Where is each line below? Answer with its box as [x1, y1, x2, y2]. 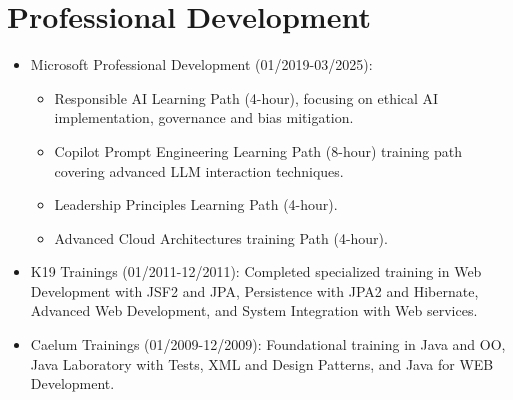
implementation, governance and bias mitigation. [54, 107, 354, 128]
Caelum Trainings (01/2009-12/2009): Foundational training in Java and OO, [30, 334, 506, 355]
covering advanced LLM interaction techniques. [54, 160, 344, 181]
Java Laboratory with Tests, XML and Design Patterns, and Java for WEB [30, 353, 494, 374]
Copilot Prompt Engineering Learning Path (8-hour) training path [54, 140, 463, 161]
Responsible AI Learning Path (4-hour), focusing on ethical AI [54, 87, 439, 108]
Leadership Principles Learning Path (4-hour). [54, 194, 338, 215]
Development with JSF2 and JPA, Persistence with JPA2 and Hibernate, [30, 280, 479, 301]
